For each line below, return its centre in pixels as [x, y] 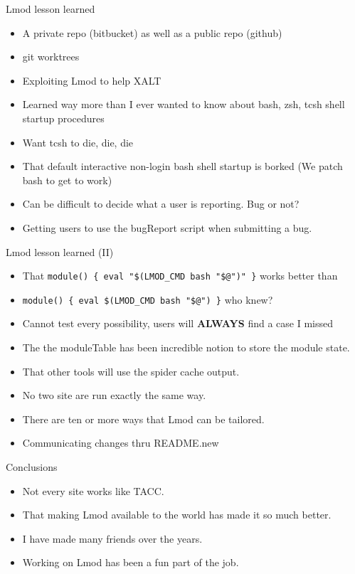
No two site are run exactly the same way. [114, 395]
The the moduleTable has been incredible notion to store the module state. [186, 347]
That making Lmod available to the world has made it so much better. [177, 515]
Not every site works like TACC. [93, 490]
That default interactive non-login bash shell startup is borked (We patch [182, 166]
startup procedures [63, 118]
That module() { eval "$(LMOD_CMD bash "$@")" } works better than [180, 276]
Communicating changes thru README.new [121, 443]
